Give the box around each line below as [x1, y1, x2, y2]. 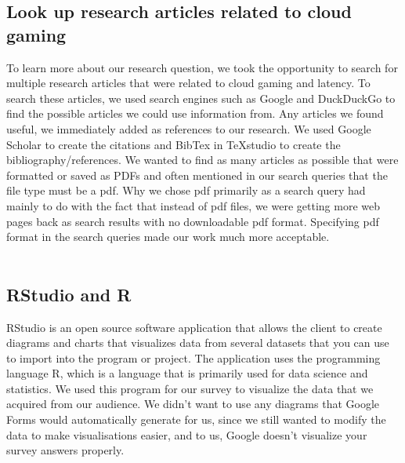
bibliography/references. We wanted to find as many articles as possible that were [6, 151, 399, 168]
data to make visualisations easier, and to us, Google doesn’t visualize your [6, 426, 367, 443]
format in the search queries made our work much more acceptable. [6, 228, 330, 245]
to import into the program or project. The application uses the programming [6, 349, 381, 366]
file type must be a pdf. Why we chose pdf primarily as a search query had [6, 182, 366, 199]
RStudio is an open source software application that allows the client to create [6, 319, 382, 335]
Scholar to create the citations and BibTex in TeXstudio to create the [6, 136, 341, 152]
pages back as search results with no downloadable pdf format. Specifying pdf [6, 213, 379, 229]
